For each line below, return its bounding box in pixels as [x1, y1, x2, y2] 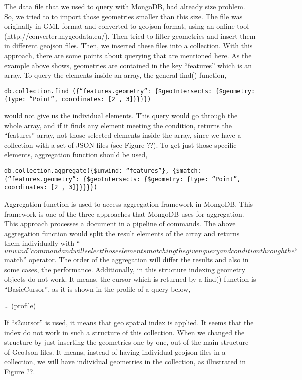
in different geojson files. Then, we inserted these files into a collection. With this [4, 40, 253, 51]
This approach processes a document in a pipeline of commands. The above [4, 218, 236, 229]
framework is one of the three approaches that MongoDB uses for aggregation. [4, 208, 244, 219]
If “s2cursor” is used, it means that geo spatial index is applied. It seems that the [4, 317, 254, 327]
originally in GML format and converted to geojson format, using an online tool [4, 21, 249, 31]
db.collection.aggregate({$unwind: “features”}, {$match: [4, 167, 201, 175]
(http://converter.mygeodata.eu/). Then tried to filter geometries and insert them [4, 30, 256, 41]
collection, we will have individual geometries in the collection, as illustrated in [4, 356, 246, 367]
